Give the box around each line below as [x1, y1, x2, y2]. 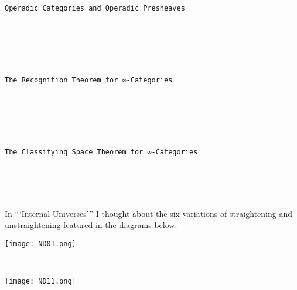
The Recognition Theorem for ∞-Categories [5, 76, 173, 85]
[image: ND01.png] [5, 239, 76, 248]
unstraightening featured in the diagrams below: [5, 219, 177, 231]
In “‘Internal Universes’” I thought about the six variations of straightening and [5, 207, 292, 219]
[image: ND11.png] [5, 277, 76, 286]
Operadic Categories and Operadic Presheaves [5, 4, 185, 13]
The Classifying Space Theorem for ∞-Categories [5, 148, 198, 157]
